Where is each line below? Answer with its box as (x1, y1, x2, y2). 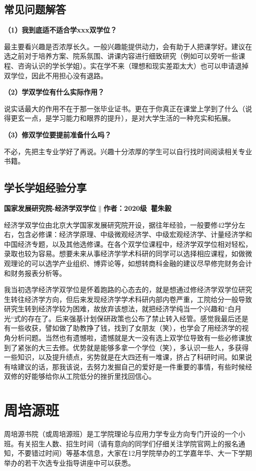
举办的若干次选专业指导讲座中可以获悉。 (4, 457, 135, 468)
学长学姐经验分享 (4, 180, 87, 195)
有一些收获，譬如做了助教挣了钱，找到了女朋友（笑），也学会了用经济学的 (4, 323, 242, 333)
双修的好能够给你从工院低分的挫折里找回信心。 (4, 371, 156, 381)
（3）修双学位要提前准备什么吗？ (4, 129, 112, 139)
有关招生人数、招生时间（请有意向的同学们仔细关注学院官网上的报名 (17, 438, 238, 448)
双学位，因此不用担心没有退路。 (4, 70, 107, 80)
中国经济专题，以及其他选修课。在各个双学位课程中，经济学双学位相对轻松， (4, 238, 252, 249)
